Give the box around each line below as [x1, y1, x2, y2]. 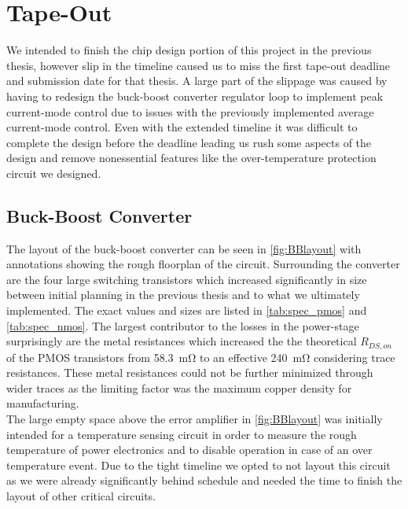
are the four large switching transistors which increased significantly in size [6, 271, 367, 287]
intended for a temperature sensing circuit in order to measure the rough [6, 426, 357, 442]
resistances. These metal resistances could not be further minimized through [6, 364, 373, 381]
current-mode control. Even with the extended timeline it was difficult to [6, 119, 358, 135]
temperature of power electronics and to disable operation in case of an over [6, 441, 373, 458]
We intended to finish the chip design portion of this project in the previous [6, 42, 372, 58]
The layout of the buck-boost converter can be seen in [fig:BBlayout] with [6, 240, 362, 256]
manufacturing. [6, 395, 79, 411]
